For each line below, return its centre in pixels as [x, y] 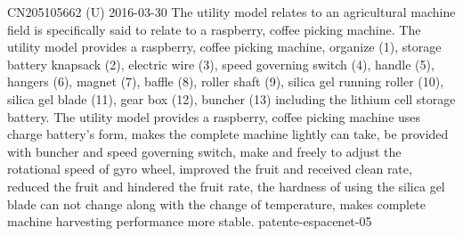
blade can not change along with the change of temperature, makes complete [216, 203]
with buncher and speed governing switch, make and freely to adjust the [204, 151]
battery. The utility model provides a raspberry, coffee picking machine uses [214, 116]
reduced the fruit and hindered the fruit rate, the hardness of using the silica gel [226, 186]
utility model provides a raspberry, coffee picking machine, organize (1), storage [224, 47]
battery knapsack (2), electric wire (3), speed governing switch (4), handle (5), [221, 64]
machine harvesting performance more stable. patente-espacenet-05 [190, 221]
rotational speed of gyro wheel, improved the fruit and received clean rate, [210, 169]
